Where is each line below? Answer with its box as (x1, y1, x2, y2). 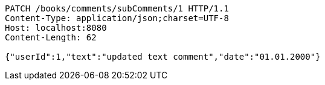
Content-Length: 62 (5, 33, 97, 42)
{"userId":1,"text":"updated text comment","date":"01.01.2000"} (5, 52, 321, 61)
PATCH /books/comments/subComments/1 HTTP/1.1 (5, 4, 229, 13)
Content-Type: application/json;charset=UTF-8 (5, 13, 229, 23)
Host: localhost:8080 (5, 23, 107, 33)
